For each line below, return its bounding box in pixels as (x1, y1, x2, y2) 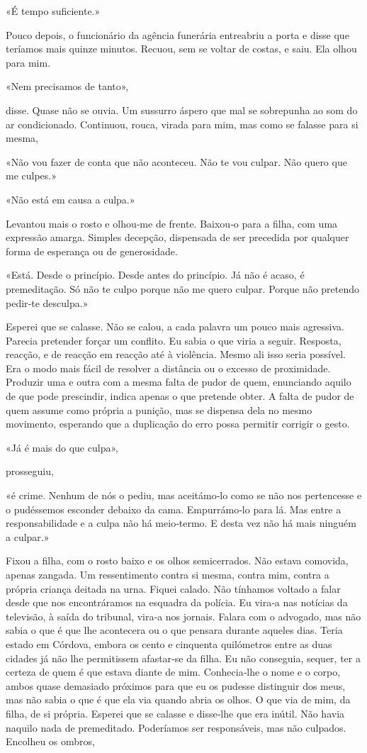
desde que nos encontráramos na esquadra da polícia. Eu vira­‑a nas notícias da (6, 595, 348, 610)
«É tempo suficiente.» (6, 4, 101, 18)
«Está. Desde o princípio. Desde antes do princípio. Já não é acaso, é (6, 267, 305, 282)
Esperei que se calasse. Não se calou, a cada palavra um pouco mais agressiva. (6, 319, 345, 334)
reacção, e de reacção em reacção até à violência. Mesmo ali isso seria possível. (6, 347, 346, 362)
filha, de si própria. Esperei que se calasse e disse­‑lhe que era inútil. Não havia (6, 705, 345, 720)
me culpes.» (6, 168, 57, 183)
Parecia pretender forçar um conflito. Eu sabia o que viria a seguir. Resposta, (6, 333, 341, 347)
